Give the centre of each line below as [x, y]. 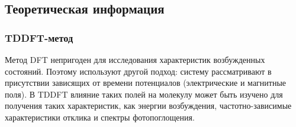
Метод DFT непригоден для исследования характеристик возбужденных [135, 59]
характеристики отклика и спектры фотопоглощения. [100, 117]
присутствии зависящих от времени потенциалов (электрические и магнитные [146, 83]
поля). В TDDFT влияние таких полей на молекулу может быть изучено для [144, 94]
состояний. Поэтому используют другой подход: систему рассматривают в [138, 71]
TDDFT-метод [39, 37]
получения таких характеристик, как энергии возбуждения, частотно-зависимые [148, 106]
